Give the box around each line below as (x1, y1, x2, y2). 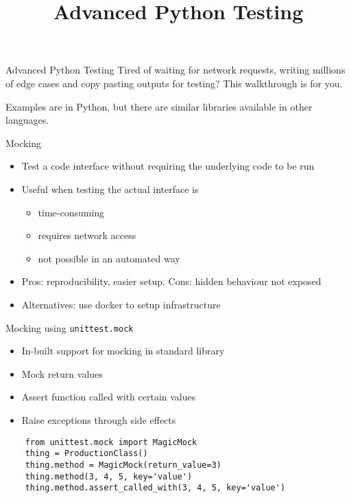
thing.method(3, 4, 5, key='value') (25, 471, 193, 482)
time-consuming (38, 205, 105, 219)
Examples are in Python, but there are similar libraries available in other (5, 99, 313, 113)
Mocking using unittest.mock (5, 320, 134, 335)
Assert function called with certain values (21, 389, 196, 404)
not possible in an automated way (38, 251, 180, 265)
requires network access (38, 228, 136, 242)
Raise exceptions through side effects (21, 412, 176, 427)
